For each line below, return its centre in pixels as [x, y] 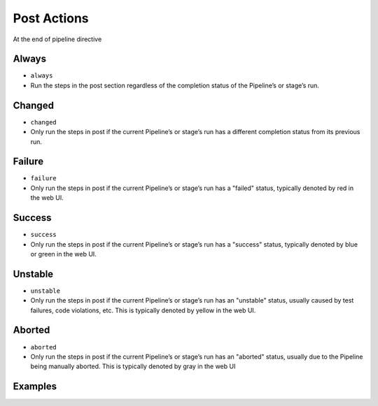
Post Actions [51, 18]
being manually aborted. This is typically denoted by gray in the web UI [133, 366]
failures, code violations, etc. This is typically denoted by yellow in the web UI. [143, 310]
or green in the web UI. [64, 254]
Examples [35, 387]
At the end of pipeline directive [57, 39]
